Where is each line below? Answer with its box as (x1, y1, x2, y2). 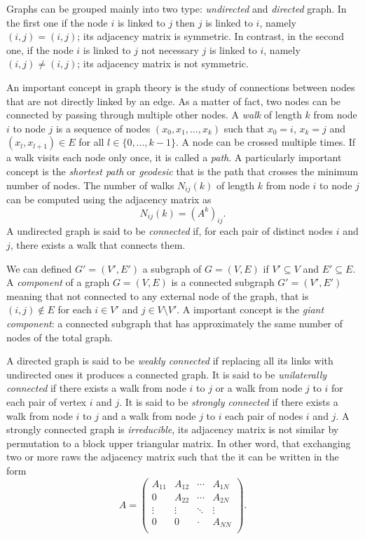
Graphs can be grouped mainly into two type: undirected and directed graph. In (6, 1, 347, 15)
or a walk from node (215, 381, 303, 395)
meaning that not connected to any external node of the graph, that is (6, 288, 309, 303)
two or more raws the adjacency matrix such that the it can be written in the (6, 449, 339, 464)
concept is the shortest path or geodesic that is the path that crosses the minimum (6, 163, 359, 178)
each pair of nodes (225, 408, 303, 423)
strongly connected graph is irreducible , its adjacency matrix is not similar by (6, 422, 339, 437)
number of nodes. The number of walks (6, 177, 174, 192)
